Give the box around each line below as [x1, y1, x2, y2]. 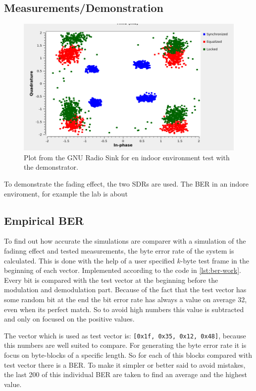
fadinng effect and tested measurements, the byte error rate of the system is [4, 245, 234, 256]
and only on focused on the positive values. [4, 314, 135, 324]
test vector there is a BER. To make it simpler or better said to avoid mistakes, [4, 359, 246, 370]
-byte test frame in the [180, 255, 250, 265]
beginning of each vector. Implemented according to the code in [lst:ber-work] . [4, 265, 241, 275]
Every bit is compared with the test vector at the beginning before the [4, 274, 218, 285]
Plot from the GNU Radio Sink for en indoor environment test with [24, 152, 230, 162]
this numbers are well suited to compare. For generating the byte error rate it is [4, 340, 247, 350]
